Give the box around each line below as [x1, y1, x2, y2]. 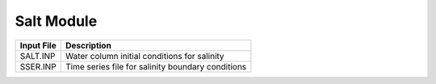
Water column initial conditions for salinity [65, 50, 225, 61]
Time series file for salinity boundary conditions [65, 61, 247, 72]
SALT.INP [19, 50, 56, 61]
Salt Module [15, 12, 98, 30]
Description [65, 40, 112, 51]
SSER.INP [19, 61, 57, 72]
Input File [19, 40, 57, 51]
